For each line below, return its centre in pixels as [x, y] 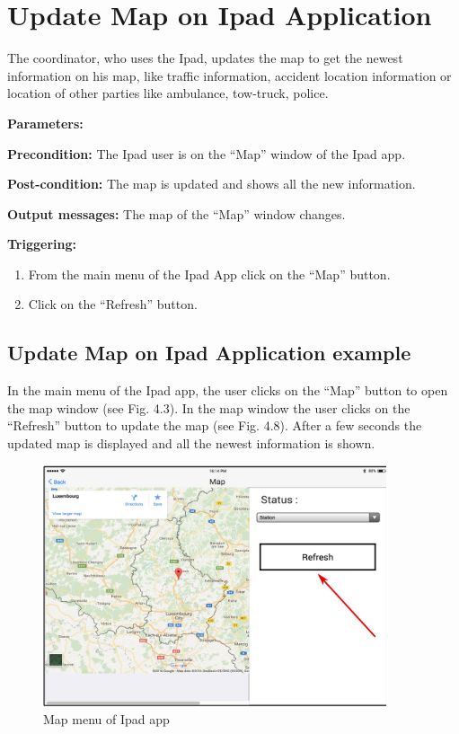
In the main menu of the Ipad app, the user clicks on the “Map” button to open [228, 390]
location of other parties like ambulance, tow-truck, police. [168, 93]
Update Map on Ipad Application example [209, 353]
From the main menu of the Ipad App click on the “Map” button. [209, 274]
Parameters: [45, 123]
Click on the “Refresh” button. [113, 304]
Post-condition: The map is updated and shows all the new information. [212, 184]
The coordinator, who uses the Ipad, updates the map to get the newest [205, 58]
